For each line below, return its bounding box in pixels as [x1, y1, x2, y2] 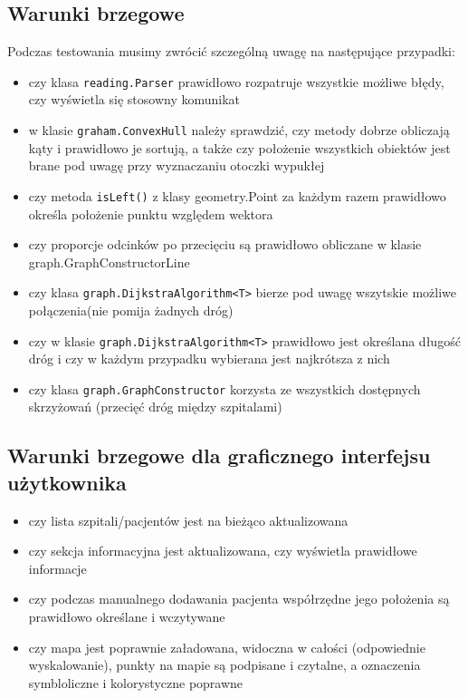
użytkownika [7, 468, 127, 496]
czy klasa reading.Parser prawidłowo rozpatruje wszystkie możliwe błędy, [28, 72, 444, 91]
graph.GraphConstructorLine [28, 252, 190, 271]
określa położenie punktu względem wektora [28, 204, 273, 223]
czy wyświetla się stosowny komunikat [28, 90, 241, 109]
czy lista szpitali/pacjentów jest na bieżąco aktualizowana [28, 510, 349, 529]
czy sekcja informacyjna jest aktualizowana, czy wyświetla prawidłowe [28, 541, 417, 560]
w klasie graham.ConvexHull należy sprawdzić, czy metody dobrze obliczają [28, 121, 450, 140]
